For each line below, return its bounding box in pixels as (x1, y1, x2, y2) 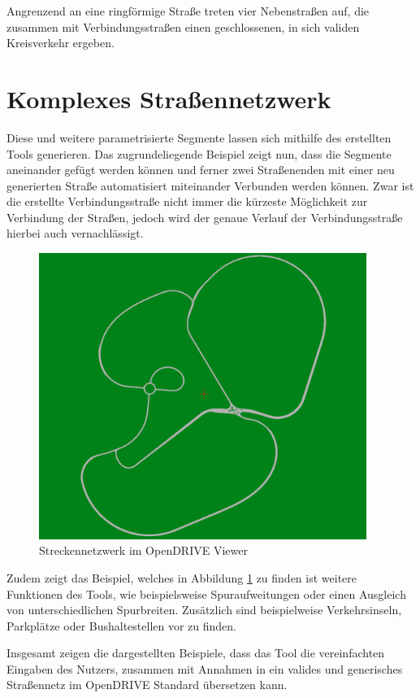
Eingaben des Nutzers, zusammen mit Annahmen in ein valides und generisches (6, 660, 403, 677)
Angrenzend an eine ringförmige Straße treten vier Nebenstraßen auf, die (6, 2, 370, 19)
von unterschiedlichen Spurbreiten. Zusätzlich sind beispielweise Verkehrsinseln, (6, 601, 402, 618)
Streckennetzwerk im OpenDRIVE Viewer (39, 542, 248, 559)
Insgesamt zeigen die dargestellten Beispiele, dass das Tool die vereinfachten (6, 644, 385, 661)
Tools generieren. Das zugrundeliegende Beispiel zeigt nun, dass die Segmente (6, 145, 392, 162)
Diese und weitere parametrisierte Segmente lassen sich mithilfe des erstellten (6, 129, 392, 146)
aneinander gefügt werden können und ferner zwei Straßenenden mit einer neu (6, 161, 395, 178)
